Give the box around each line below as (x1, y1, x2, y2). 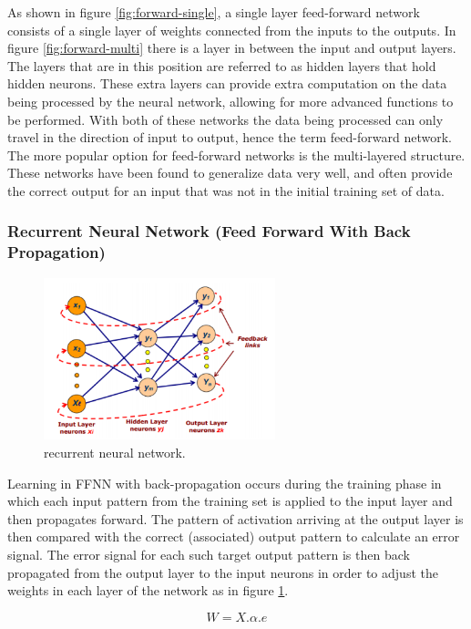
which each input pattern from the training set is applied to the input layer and (7, 491, 453, 510)
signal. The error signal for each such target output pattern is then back (7, 545, 410, 564)
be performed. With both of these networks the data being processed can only (7, 109, 444, 129)
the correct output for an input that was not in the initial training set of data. (7, 180, 445, 200)
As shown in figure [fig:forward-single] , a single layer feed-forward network (7, 3, 420, 21)
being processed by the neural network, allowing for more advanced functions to (7, 91, 454, 110)
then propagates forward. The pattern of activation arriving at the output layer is (7, 509, 464, 528)
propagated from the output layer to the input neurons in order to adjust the (7, 562, 438, 582)
